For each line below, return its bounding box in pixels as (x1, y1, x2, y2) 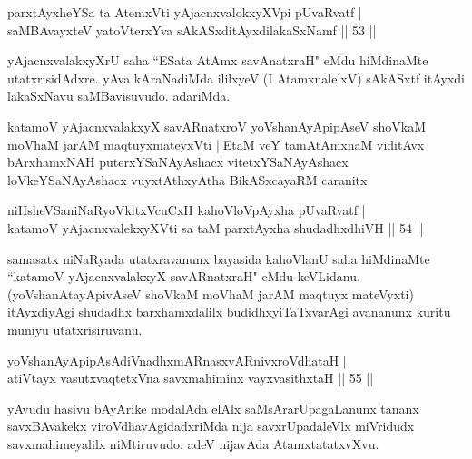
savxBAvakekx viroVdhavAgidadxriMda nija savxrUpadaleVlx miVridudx (7, 416, 415, 435)
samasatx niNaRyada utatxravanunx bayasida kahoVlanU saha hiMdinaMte (7, 249, 430, 268)
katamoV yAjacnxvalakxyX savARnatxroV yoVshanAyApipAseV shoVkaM (7, 116, 427, 135)
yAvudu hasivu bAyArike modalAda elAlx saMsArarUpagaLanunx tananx (7, 398, 419, 417)
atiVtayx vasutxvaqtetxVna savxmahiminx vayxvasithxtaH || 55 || (7, 368, 374, 387)
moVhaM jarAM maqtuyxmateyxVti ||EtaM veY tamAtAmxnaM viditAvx (7, 134, 425, 153)
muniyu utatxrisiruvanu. (7, 319, 143, 338)
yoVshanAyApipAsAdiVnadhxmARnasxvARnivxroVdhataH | (7, 350, 347, 369)
